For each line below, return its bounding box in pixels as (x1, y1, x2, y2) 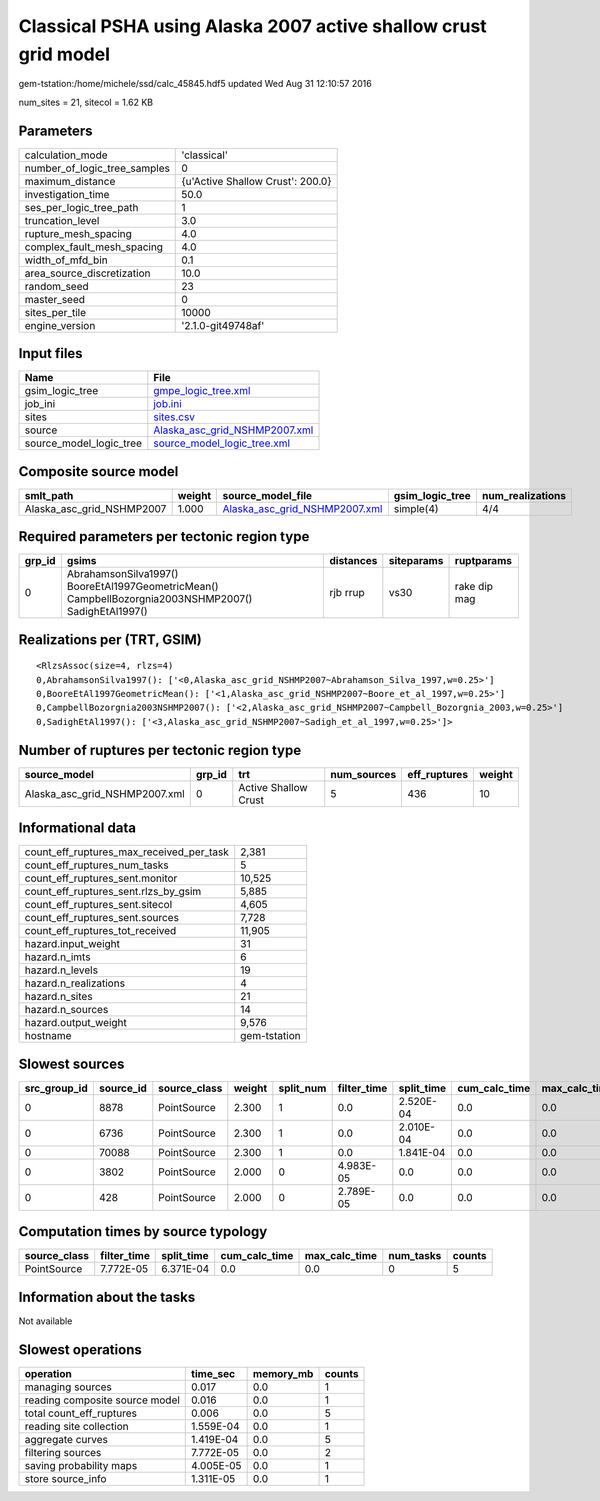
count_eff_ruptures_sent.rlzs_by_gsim (24, 885, 202, 899)
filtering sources (24, 1445, 102, 1459)
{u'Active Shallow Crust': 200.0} (181, 174, 332, 188)
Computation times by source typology (18, 1223, 268, 1240)
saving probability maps (24, 1458, 138, 1472)
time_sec (191, 1366, 235, 1380)
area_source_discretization (24, 266, 151, 280)
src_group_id (24, 1081, 89, 1095)
